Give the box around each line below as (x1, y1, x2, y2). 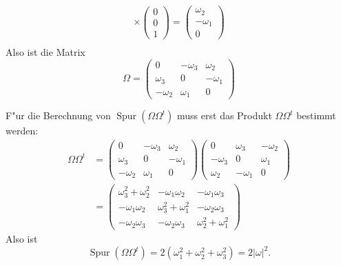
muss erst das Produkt (177, 108, 272, 123)
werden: (6, 123, 39, 138)
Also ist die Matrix (6, 45, 85, 59)
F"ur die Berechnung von (6, 108, 111, 123)
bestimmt (296, 108, 336, 123)
